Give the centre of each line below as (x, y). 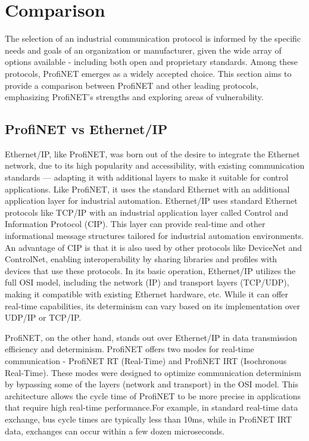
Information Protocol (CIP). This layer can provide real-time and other (135, 224)
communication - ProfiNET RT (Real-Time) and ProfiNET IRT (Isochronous (146, 360)
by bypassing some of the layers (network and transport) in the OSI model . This (152, 384)
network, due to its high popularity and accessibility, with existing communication (155, 165)
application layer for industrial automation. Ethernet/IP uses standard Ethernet (151, 201)
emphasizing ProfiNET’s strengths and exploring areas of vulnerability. (134, 97)
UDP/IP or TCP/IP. (43, 317)
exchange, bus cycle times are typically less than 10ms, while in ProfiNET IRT (149, 419)
